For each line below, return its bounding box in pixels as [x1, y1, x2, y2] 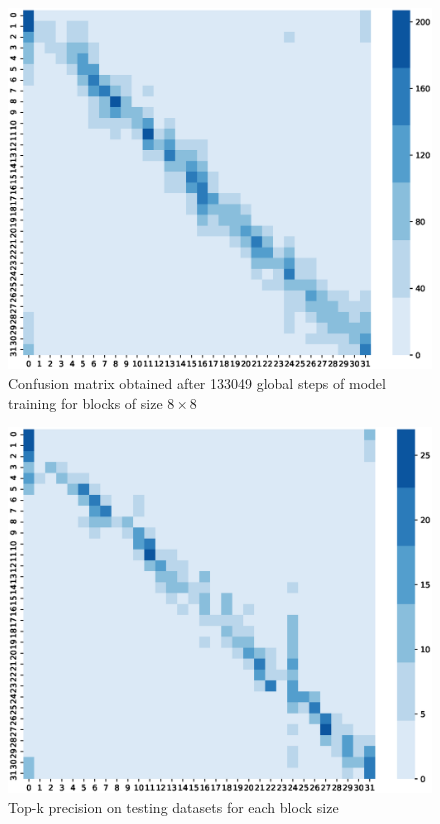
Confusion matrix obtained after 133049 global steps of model [8, 373, 386, 394]
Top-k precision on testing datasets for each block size [8, 796, 339, 817]
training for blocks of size [8, 392, 163, 413]
